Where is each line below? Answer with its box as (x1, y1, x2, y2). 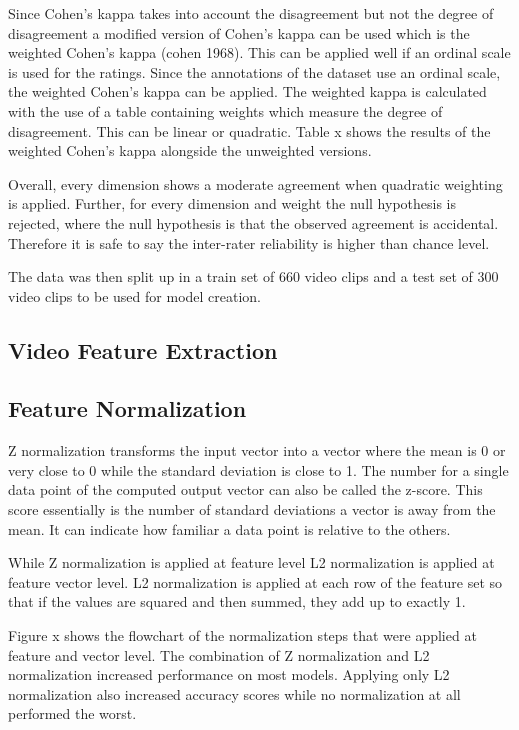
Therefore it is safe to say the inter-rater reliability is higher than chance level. (8, 232, 490, 253)
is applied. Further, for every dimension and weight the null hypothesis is (8, 193, 456, 214)
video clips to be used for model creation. (8, 285, 262, 306)
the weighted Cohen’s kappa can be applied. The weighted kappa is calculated (8, 81, 487, 102)
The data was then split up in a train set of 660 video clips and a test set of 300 (8, 266, 499, 287)
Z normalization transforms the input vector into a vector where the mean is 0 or (8, 440, 506, 461)
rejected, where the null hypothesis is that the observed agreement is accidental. (8, 212, 499, 233)
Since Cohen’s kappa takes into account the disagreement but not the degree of (8, 3, 494, 23)
